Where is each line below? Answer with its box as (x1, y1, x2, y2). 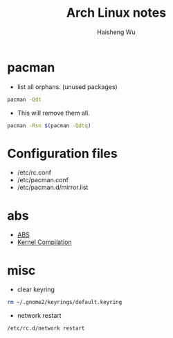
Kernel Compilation (17, 238, 72, 246)
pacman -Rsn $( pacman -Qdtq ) (7, 122, 91, 129)
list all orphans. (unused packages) (17, 82, 118, 91)
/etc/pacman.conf (17, 176, 69, 184)
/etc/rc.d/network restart (7, 325, 85, 332)
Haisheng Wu (96, 28, 136, 36)
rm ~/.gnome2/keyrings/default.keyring (7, 299, 122, 306)
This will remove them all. (17, 108, 90, 117)
